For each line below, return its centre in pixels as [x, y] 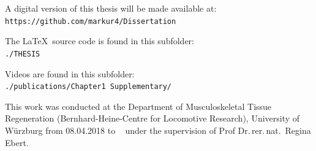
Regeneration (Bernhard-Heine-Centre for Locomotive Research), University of [152, 118]
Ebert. [17, 142]
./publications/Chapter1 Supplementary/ [88, 87]
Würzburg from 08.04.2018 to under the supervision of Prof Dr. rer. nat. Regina [158, 130]
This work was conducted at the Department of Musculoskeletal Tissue [138, 106]
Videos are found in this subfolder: [70, 73]
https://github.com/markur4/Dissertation [91, 21]
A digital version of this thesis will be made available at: [111, 8]
